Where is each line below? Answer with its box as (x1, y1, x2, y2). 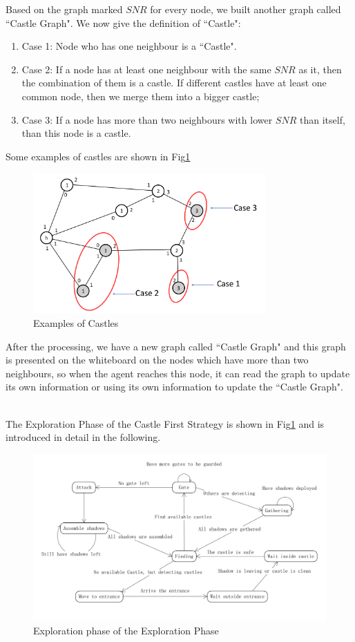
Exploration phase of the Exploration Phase (33, 623, 219, 637)
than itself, (299, 112, 345, 126)
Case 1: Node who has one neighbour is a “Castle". (21, 39, 237, 53)
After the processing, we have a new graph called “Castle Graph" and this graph (6, 339, 346, 353)
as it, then (298, 62, 342, 76)
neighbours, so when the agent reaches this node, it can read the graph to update (6, 366, 350, 380)
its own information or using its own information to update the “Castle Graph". (6, 379, 343, 394)
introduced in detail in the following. (6, 430, 161, 444)
